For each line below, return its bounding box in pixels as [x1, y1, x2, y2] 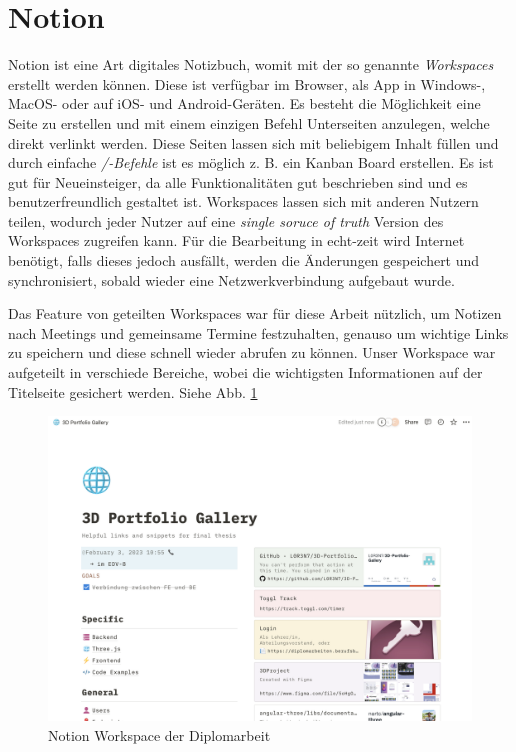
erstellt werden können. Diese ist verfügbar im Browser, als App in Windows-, [8, 73, 486, 94]
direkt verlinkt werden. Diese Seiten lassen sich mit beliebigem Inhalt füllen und [8, 132, 499, 153]
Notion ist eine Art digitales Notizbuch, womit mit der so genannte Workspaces [8, 54, 494, 75]
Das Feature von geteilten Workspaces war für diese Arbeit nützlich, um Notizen [8, 303, 502, 324]
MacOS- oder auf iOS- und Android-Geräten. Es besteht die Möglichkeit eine [8, 93, 481, 114]
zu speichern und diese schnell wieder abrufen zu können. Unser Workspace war [8, 342, 496, 363]
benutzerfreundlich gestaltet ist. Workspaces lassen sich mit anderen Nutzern [8, 191, 479, 212]
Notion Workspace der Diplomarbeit [48, 724, 271, 745]
